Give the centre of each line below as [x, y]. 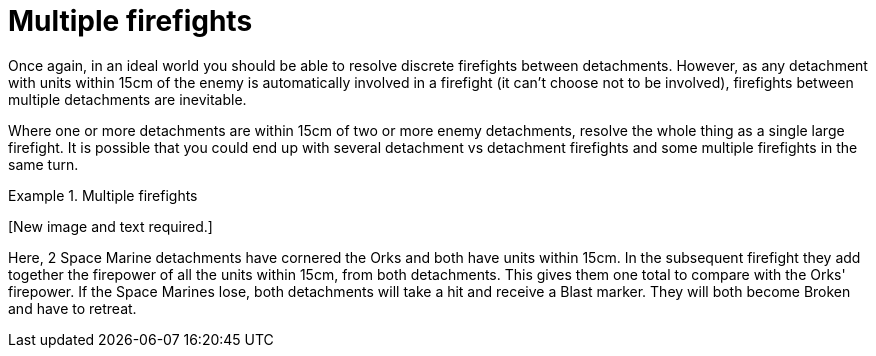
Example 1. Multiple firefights [103, 195]
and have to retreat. [72, 308]
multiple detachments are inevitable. [127, 99]
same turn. [43, 164]
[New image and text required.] [110, 226]
